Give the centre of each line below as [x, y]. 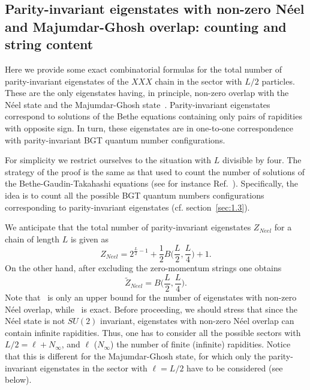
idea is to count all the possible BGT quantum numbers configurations [135, 195]
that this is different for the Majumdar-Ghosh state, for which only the [135, 355]
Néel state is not [35, 321]
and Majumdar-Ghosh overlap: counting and [146, 26]
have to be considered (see [235, 367]
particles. [278, 81]
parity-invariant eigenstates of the [67, 81]
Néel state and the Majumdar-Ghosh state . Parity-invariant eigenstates [138, 104]
